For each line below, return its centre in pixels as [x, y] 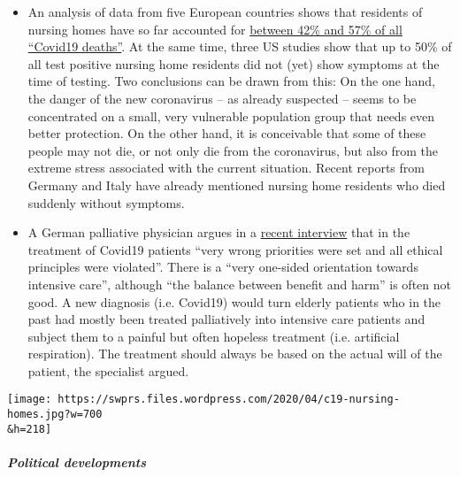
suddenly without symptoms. [106, 202]
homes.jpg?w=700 [55, 415]
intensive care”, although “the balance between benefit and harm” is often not [239, 284]
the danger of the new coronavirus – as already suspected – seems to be [222, 98]
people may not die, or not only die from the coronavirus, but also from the [233, 150]
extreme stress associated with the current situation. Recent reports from [226, 168]
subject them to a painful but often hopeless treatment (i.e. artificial [214, 336]
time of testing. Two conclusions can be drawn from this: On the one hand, [231, 81]
